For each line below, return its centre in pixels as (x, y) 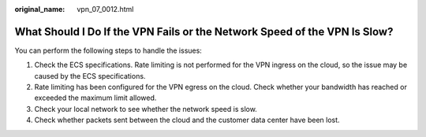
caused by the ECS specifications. (90, 76)
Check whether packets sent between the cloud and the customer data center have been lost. (187, 120)
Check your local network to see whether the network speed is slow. (146, 109)
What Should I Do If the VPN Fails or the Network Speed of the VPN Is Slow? (204, 31)
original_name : (40, 9)
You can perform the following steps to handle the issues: (108, 50)
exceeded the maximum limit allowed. (95, 98)
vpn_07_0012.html (105, 9)
